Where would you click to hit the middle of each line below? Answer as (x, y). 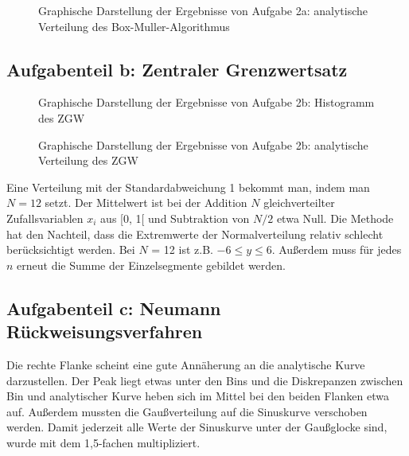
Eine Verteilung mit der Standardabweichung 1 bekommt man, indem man (188, 187)
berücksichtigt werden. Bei (71, 249)
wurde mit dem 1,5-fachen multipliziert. (103, 442)
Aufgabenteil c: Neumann (114, 308)
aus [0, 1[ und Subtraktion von (175, 218)
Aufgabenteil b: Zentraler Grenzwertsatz (177, 69)
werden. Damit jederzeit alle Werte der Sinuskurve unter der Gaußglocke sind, (197, 427)
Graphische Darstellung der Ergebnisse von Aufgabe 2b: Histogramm (206, 102)
